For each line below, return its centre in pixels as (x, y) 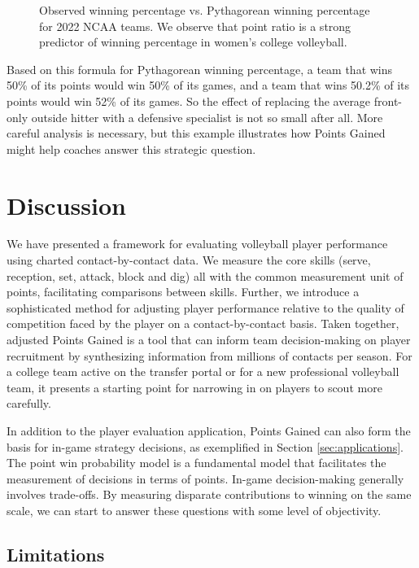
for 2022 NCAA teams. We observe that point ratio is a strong (195, 26)
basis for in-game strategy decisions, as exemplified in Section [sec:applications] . (205, 446)
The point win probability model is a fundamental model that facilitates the (196, 463)
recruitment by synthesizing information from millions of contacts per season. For (209, 355)
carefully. (29, 403)
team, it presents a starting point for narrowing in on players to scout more (194, 387)
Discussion (66, 205)
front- (388, 100)
